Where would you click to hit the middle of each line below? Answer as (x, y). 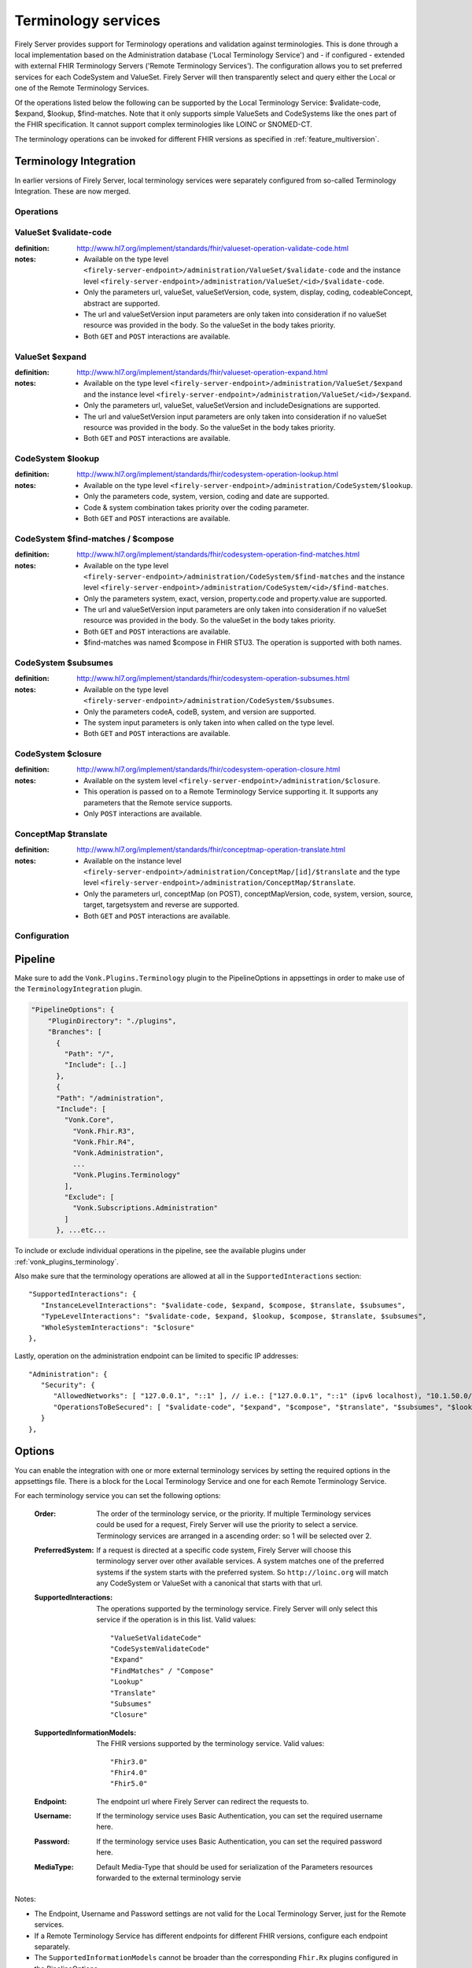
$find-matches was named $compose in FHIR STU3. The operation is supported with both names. (243, 642)
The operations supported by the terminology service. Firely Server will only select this (237, 1608)
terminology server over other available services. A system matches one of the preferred (240, 1561)
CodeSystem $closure (58, 754)
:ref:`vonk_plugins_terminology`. (67, 1261)
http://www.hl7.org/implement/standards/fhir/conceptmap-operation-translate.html (211, 849)
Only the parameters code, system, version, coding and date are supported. (206, 497)
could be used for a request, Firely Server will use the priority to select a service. (227, 1525)
